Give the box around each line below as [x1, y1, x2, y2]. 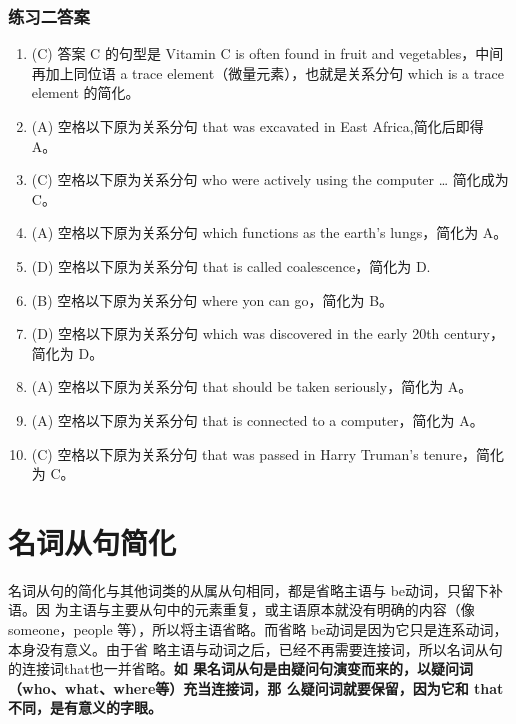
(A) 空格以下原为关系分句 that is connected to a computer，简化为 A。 [31, 409, 484, 430]
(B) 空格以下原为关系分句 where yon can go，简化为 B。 [31, 289, 394, 310]
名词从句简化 [8, 521, 177, 562]
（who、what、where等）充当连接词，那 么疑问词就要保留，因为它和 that [8, 677, 504, 698]
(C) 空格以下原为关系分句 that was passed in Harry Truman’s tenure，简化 [31, 443, 504, 464]
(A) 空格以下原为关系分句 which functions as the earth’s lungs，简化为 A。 [31, 222, 508, 243]
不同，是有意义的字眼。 [8, 697, 162, 718]
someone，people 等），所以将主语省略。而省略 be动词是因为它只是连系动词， [8, 619, 508, 640]
